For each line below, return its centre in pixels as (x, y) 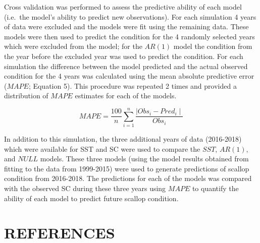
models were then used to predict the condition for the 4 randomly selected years (129, 36)
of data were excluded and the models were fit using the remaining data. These (126, 26)
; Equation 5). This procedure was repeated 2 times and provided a (133, 85)
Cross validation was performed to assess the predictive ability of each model (123, 7)
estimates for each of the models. (126, 96)
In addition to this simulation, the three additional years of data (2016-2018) (123, 139)
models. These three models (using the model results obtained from (144, 159)
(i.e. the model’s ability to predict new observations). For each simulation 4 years (130, 16)
